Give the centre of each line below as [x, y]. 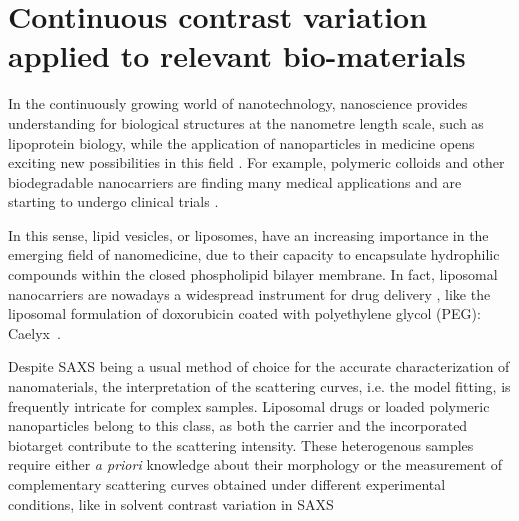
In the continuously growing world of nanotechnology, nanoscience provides [238, 103]
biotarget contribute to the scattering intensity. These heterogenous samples [241, 444]
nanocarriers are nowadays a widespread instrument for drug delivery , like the [249, 293]
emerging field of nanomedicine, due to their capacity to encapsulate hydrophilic [254, 254]
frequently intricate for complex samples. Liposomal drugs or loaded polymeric [249, 405]
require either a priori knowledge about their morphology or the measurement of [255, 464]
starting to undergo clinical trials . [113, 201]
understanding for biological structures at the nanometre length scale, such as [246, 122]
